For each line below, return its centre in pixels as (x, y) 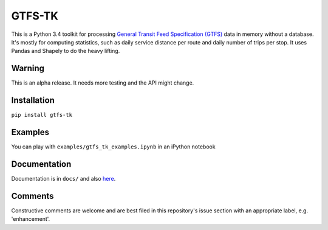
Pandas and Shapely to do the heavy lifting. (66, 51)
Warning (28, 68)
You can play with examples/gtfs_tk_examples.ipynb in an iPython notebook (113, 147)
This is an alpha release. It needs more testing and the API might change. (103, 83)
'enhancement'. (31, 219)
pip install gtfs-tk (42, 115)
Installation (33, 100)
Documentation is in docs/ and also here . (63, 178)
